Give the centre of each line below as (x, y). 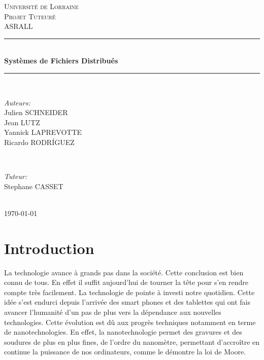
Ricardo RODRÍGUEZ (39, 142)
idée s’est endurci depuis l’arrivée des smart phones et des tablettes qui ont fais (127, 302)
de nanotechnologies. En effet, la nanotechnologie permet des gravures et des (123, 332)
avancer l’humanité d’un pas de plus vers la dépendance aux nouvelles (113, 312)
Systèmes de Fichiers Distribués (61, 61)
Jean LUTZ (22, 122)
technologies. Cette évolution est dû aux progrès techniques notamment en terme (130, 322)
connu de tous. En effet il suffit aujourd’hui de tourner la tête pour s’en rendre (126, 282)
